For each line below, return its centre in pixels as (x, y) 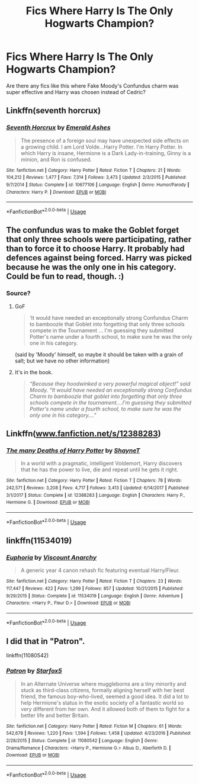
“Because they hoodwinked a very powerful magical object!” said (110, 384)
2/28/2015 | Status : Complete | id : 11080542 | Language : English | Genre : (82, 740)
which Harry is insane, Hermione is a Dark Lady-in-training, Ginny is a (106, 153)
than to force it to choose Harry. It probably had (95, 249)
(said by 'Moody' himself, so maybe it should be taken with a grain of (99, 354)
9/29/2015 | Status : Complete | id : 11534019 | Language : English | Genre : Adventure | (94, 596)
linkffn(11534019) (39, 540)
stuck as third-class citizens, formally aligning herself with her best (102, 690)
